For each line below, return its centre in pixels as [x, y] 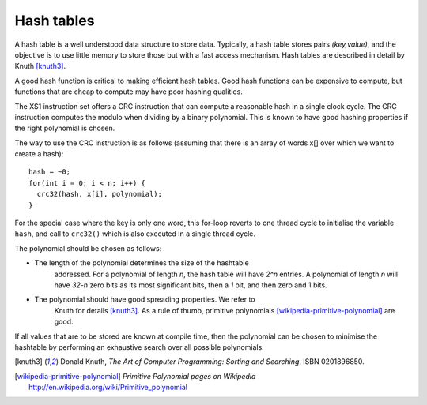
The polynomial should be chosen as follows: [88, 248]
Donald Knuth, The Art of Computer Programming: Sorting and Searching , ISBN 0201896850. [213, 362]
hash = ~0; [50, 172]
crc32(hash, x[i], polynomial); [99, 194]
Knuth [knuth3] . [40, 66]
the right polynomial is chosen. [65, 128]
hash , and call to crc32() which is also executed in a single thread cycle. [135, 234]
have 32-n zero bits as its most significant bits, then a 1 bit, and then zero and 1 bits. [191, 285]
